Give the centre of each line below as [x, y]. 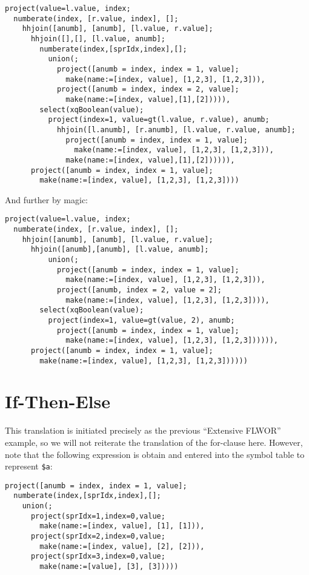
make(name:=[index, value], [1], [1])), [122, 526]
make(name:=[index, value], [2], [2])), [122, 546]
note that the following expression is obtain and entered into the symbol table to [155, 454]
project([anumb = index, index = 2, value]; [148, 89]
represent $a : [29, 466]
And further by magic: [46, 199]
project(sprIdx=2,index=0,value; [98, 536]
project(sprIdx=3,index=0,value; [98, 557]
